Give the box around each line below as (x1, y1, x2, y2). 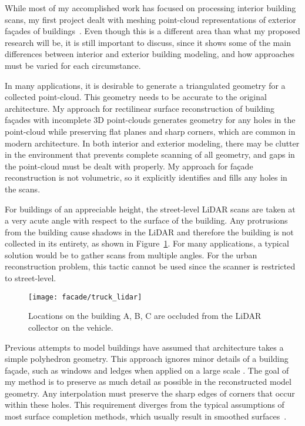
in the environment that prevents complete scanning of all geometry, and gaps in (5, 148, 295, 161)
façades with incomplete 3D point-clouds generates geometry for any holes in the (5, 114, 296, 126)
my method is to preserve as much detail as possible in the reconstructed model (5, 375, 291, 388)
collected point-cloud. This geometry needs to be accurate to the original (5, 91, 267, 103)
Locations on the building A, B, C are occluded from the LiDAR (28, 309, 262, 322)
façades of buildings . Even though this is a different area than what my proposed (5, 25, 300, 37)
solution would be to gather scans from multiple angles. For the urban (5, 248, 257, 261)
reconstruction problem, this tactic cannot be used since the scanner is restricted (5, 260, 296, 272)
